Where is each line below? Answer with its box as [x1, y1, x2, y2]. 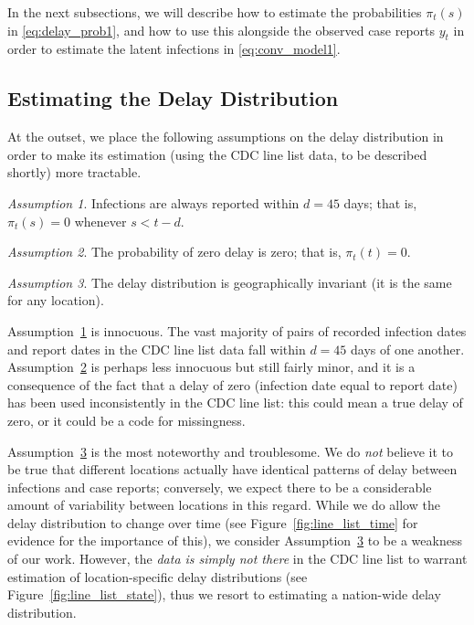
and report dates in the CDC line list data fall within [7, 339, 306, 358]
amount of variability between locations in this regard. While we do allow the [7, 495, 440, 514]
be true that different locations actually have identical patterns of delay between [7, 460, 458, 479]
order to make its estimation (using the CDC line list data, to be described [7, 144, 427, 164]
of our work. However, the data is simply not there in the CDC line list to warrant [7, 549, 468, 568]
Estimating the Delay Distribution [7, 84, 339, 112]
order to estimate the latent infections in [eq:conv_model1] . [7, 39, 341, 58]
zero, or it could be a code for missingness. [7, 410, 246, 429]
